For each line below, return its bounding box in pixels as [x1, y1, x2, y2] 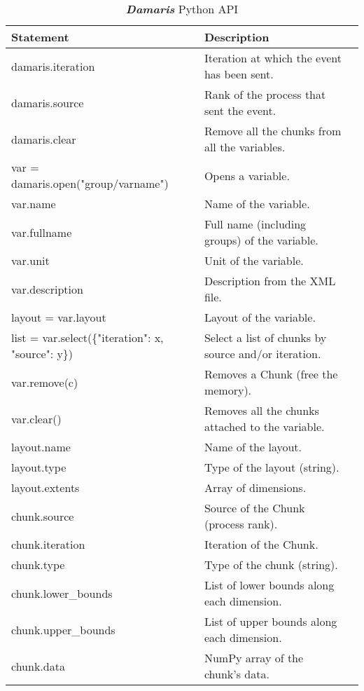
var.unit [11, 252, 50, 268]
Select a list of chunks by [204, 329, 327, 345]
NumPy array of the [204, 650, 304, 666]
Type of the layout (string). [204, 459, 339, 475]
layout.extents [11, 479, 80, 495]
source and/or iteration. [204, 345, 321, 362]
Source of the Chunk [204, 500, 305, 516]
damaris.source [11, 94, 84, 111]
